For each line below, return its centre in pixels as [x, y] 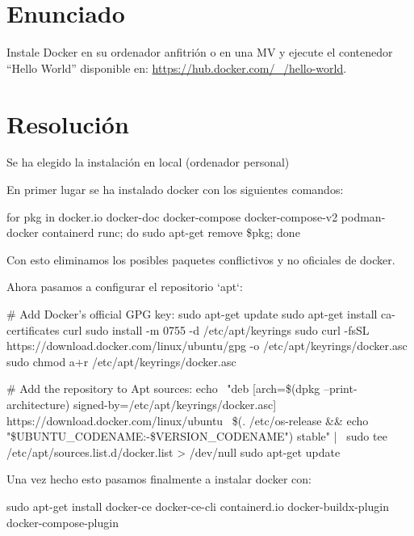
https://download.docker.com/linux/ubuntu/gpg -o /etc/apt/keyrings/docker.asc [207, 346]
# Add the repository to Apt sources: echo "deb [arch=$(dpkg [163, 388]
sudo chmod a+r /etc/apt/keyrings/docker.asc [121, 361]
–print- [340, 388]
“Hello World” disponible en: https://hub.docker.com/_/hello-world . [177, 68]
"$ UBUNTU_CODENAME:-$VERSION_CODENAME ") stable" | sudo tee [197, 436]
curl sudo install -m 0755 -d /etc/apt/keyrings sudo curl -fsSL [216, 329]
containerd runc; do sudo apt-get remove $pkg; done [171, 232]
